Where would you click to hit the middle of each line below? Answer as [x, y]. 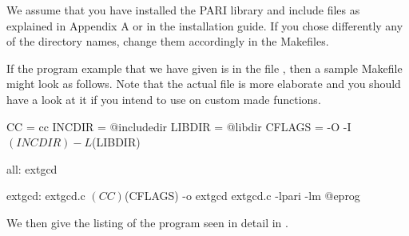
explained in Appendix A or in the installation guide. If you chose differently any [205, 25]
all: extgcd [32, 168]
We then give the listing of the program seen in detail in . [147, 222]
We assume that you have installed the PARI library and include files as [183, 10]
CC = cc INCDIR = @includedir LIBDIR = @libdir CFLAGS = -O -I [179, 126]
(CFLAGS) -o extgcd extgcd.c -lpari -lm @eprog [242, 196]
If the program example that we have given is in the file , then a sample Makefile [204, 68]
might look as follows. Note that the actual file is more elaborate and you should [204, 84]
